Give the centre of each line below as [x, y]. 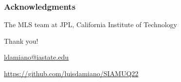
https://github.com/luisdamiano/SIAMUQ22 [71, 73]
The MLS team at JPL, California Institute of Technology [90, 25]
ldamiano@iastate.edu [36, 57]
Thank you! [21, 41]
